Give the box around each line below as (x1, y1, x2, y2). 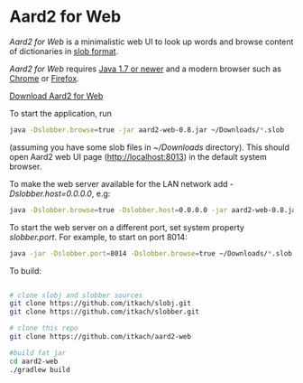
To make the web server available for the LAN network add (9, 178, 228, 189)
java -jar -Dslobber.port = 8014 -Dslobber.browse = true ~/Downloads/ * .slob (9, 248, 293, 258)
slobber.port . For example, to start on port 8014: (9, 231, 188, 242)
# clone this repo (9, 323, 78, 333)
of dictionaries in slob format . (9, 45, 119, 56)
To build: (9, 265, 42, 276)
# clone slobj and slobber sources (9, 291, 143, 300)
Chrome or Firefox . (9, 72, 79, 83)
